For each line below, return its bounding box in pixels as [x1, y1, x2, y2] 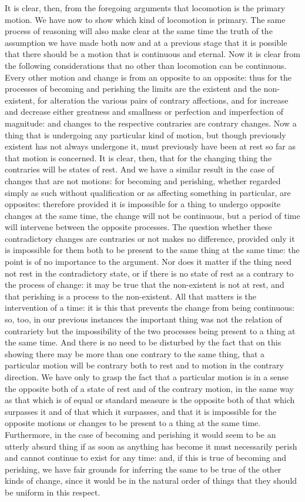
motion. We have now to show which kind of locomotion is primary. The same [5, 13, 286, 25]
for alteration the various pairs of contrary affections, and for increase [38, 94, 289, 106]
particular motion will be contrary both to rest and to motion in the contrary [5, 359, 284, 371]
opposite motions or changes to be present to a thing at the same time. [5, 417, 261, 429]
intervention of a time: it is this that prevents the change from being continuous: [5, 301, 295, 314]
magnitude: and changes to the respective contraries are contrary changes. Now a [5, 117, 297, 129]
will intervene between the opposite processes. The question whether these [5, 221, 272, 233]
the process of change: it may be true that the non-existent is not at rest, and [5, 278, 284, 291]
